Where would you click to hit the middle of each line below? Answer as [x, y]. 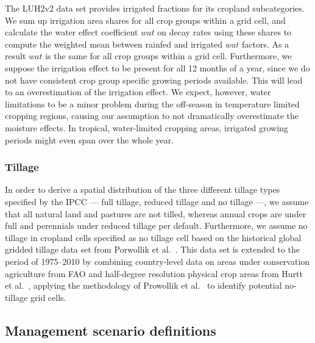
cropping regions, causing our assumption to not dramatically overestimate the [152, 116]
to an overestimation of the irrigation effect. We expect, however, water [138, 92]
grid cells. [48, 297]
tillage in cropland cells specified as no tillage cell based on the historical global [153, 237]
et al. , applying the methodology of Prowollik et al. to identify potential [143, 285]
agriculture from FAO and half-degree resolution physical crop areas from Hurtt [154, 273]
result [16, 56]
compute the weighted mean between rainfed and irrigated [114, 44]
